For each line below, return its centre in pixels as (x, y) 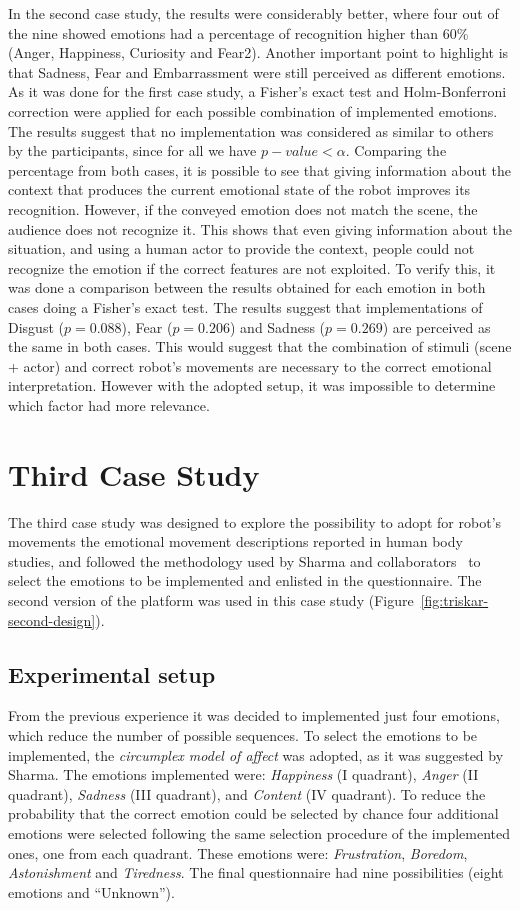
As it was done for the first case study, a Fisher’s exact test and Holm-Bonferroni (257, 91)
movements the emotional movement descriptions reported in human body (235, 541)
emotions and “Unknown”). (91, 891)
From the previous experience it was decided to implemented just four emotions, (254, 715)
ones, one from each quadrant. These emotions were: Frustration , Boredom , (238, 852)
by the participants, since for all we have (132, 150)
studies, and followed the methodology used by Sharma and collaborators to (244, 560)
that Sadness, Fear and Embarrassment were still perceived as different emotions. (257, 71)
